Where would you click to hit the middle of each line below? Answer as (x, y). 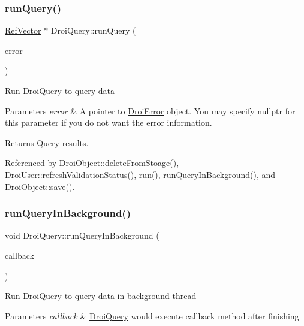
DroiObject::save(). (40, 186)
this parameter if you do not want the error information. (109, 123)
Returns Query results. (47, 142)
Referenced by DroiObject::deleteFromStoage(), (92, 163)
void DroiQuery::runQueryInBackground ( (82, 235)
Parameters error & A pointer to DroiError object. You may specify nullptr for (150, 111)
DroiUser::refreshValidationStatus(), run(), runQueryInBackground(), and (140, 174)
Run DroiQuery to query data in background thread (101, 296)
